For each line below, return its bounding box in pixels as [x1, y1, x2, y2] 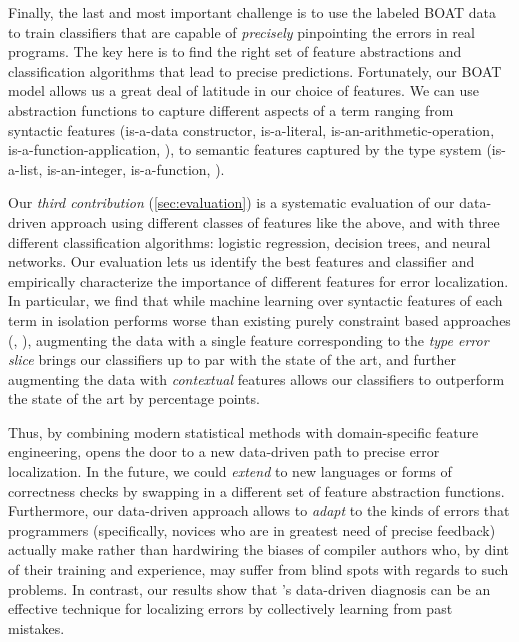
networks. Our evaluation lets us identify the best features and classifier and [8, 251, 475, 272]
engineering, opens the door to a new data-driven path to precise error [8, 441, 440, 462]
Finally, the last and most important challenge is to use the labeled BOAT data [8, 2, 497, 22]
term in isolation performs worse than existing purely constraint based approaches [8, 309, 511, 330]
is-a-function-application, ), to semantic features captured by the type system [8, 139, 482, 160]
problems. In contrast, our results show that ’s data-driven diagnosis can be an [8, 578, 491, 599]
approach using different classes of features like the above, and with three [50, 211, 500, 232]
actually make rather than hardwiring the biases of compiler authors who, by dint [8, 539, 510, 560]
